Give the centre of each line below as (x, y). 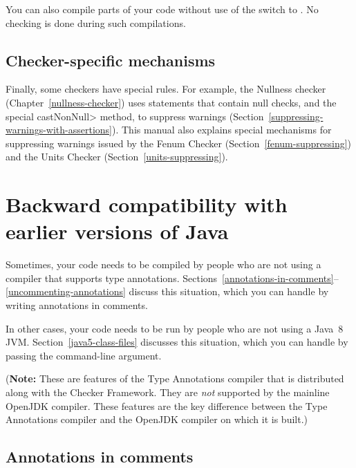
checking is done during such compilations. (96, 22)
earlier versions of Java (117, 231)
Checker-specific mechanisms (111, 60)
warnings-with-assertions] (59, 130)
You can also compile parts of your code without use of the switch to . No (162, 9)
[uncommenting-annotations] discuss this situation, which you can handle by (167, 291)
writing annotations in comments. (77, 305)
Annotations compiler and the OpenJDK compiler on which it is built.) (157, 419)
